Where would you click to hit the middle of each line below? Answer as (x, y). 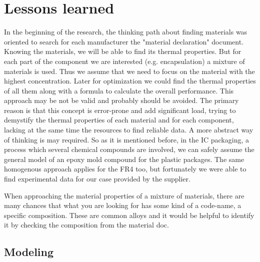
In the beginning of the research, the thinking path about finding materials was (126, 32)
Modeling (29, 252)
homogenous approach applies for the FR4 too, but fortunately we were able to (125, 169)
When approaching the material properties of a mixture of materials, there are (124, 195)
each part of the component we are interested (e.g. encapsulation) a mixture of (124, 61)
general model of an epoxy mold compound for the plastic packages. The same (124, 159)
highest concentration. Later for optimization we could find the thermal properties (130, 81)
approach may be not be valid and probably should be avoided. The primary (121, 100)
